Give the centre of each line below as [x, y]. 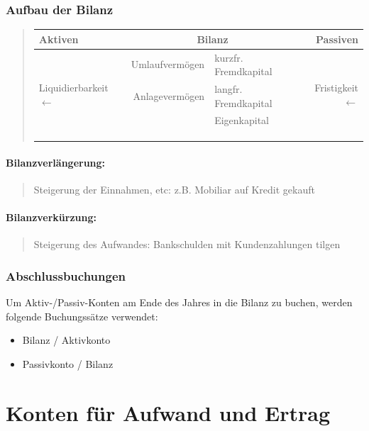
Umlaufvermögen [168, 64]
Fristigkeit [336, 88]
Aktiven [59, 39]
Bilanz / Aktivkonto [66, 340]
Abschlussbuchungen [66, 275]
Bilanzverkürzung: [51, 217]
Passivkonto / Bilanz [68, 364]
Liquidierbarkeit [73, 88]
